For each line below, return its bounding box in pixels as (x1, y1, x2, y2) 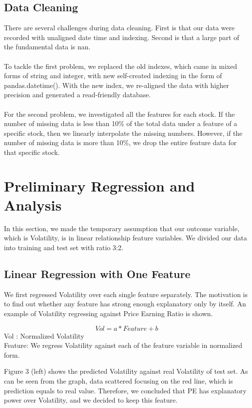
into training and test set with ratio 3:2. (4, 242, 123, 253)
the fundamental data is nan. (4, 42, 91, 52)
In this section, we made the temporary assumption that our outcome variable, (4, 223, 240, 233)
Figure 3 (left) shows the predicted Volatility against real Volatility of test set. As (4, 366, 248, 376)
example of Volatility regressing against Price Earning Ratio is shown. (4, 308, 213, 318)
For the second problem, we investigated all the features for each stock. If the (4, 108, 235, 119)
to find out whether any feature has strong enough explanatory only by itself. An (4, 299, 246, 309)
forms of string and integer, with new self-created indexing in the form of (4, 70, 222, 81)
